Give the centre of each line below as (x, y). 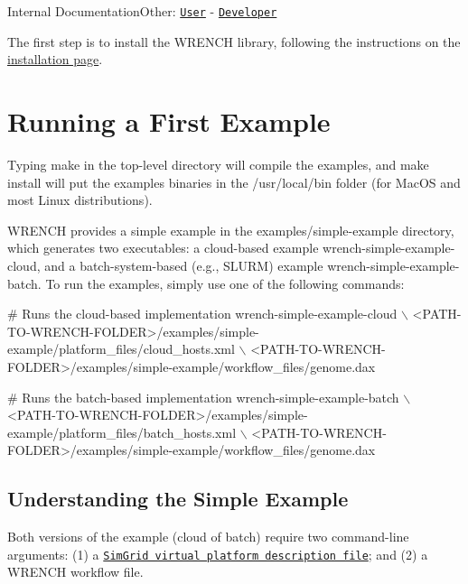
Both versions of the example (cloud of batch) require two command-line (208, 537)
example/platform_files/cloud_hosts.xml (121, 349)
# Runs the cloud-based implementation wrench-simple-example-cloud (202, 314)
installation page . (55, 59)
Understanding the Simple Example (178, 499)
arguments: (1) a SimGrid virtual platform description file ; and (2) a (218, 554)
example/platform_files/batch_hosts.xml (122, 432)
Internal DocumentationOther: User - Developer (142, 11)
